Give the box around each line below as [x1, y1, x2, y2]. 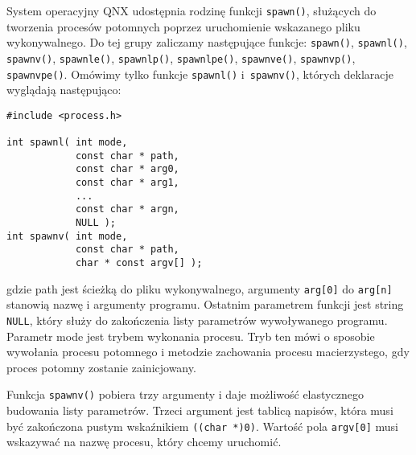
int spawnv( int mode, [6, 230, 128, 242]
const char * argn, [75, 203, 179, 215]
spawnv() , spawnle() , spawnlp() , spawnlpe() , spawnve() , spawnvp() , [6, 49, 356, 66]
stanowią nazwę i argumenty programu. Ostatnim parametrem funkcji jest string [6, 296, 404, 313]
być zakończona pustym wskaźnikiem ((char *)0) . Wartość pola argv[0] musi [6, 417, 398, 434]
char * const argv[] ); [75, 257, 203, 269]
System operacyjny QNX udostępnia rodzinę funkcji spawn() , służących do [6, 2, 377, 18]
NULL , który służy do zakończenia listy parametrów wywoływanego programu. [6, 311, 388, 328]
